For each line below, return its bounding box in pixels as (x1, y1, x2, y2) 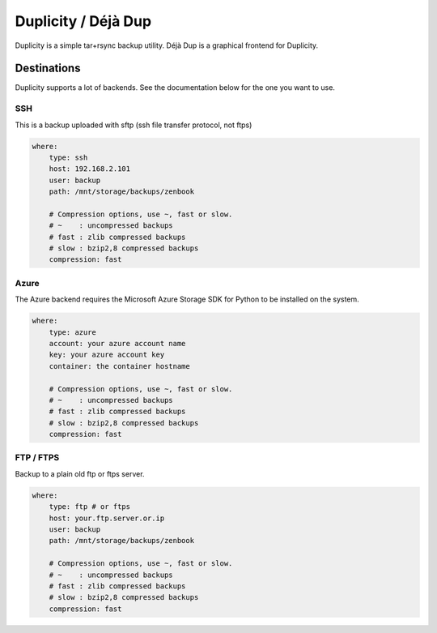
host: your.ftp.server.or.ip (49, 513, 165, 523)
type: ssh (49, 152, 88, 162)
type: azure (49, 327, 97, 336)
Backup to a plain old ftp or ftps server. (15, 468, 145, 478)
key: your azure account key (49, 350, 165, 360)
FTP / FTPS (15, 452, 60, 464)
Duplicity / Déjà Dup (15, 12, 152, 30)
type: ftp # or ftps (49, 503, 131, 511)
